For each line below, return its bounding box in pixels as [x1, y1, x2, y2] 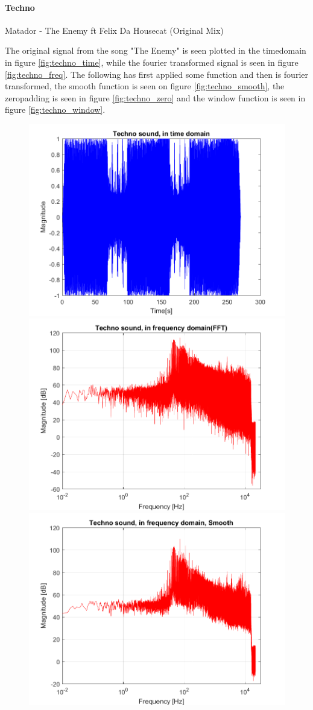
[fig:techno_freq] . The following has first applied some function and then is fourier [5, 68, 308, 80]
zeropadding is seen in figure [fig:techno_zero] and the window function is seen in [5, 91, 306, 104]
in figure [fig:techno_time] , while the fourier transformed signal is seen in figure [5, 55, 299, 68]
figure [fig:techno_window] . [5, 103, 106, 116]
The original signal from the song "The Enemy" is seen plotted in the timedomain [5, 44, 306, 57]
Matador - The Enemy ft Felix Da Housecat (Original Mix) [5, 24, 224, 36]
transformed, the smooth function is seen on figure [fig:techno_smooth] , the [5, 80, 285, 92]
